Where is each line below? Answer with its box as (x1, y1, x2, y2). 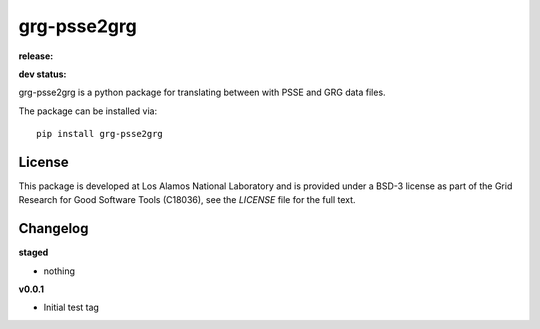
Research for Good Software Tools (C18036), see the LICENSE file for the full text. (18, 194, 356, 206)
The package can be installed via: (18, 105, 158, 117)
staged (18, 246, 49, 259)
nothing (43, 265, 75, 277)
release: (18, 50, 54, 62)
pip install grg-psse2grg (36, 128, 164, 140)
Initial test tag (43, 301, 100, 314)
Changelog (18, 220, 89, 237)
